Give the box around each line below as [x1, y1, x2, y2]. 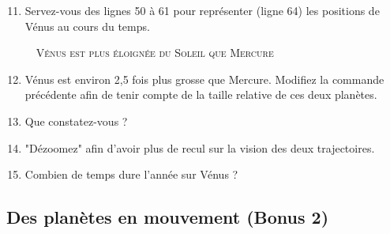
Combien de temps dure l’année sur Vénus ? [24, 166, 238, 183]
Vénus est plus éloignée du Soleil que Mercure [36, 44, 274, 61]
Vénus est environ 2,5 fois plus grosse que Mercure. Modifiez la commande [24, 70, 384, 87]
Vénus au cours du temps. [24, 17, 150, 34]
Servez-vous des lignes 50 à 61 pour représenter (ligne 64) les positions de [24, 2, 380, 18]
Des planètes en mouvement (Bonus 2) [6, 205, 329, 229]
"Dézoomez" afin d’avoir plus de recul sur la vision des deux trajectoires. [24, 139, 375, 156]
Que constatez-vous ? [24, 112, 128, 129]
